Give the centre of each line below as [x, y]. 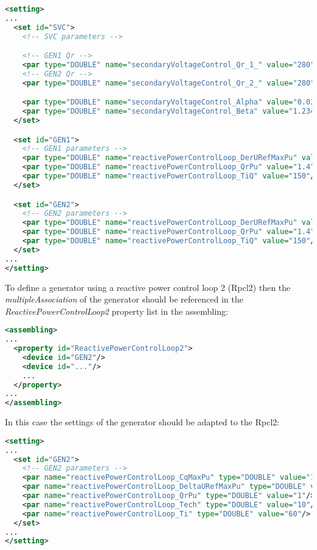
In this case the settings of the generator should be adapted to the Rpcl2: [142, 422]
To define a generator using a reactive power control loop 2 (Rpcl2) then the [148, 287]
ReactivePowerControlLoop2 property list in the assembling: [117, 311]
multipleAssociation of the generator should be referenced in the [124, 299]
